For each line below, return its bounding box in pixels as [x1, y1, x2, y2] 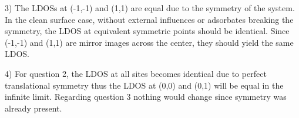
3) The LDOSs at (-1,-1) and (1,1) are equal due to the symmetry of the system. [5, 2, 295, 14]
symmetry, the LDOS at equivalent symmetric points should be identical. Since [5, 25, 290, 37]
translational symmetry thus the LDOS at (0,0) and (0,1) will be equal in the [5, 79, 284, 91]
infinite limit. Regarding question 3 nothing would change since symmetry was [5, 90, 287, 103]
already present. [5, 102, 62, 114]
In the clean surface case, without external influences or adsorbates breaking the [5, 13, 294, 25]
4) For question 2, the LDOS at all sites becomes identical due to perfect [5, 67, 267, 79]
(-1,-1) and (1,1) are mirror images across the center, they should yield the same [5, 36, 294, 48]
